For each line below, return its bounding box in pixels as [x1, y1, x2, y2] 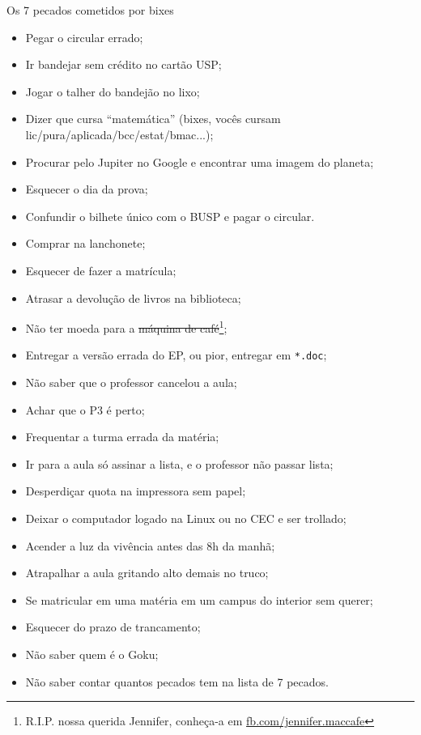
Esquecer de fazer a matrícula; [25, 261, 176, 278]
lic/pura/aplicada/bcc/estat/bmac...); [25, 125, 214, 142]
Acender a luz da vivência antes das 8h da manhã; [25, 537, 275, 554]
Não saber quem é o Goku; [25, 645, 159, 662]
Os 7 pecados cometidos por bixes [6, 2, 174, 18]
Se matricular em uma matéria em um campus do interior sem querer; [25, 591, 373, 608]
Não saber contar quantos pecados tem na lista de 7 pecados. [25, 673, 329, 690]
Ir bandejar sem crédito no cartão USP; [25, 56, 222, 73]
